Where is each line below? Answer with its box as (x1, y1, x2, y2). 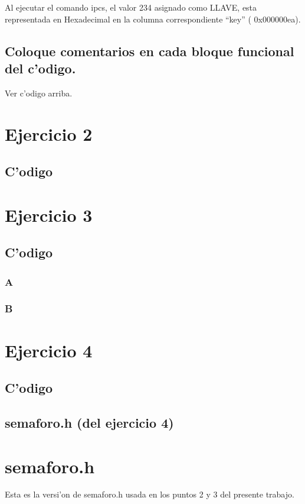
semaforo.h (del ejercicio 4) (5, 413, 174, 431)
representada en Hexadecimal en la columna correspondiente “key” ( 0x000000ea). (5, 12, 301, 25)
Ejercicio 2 (5, 121, 93, 146)
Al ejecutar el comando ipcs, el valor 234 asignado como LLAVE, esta (5, 1, 257, 13)
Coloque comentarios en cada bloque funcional (5, 41, 294, 60)
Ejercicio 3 (5, 202, 93, 227)
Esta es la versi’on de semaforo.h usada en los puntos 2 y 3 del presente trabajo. (5, 488, 294, 500)
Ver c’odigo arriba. (5, 86, 73, 99)
